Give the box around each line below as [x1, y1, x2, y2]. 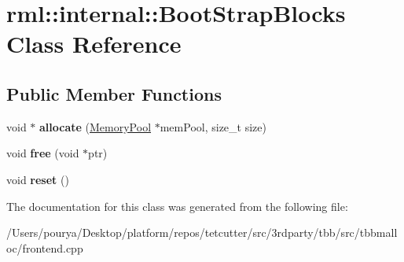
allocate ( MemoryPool [39, 118, 152, 135]
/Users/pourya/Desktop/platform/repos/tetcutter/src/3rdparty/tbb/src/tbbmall [6, 224, 398, 241]
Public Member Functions [6, 81, 222, 105]
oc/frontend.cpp [6, 239, 83, 256]
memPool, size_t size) [160, 118, 266, 135]
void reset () [6, 171, 69, 187]
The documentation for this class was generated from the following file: [6, 197, 348, 214]
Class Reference [6, 28, 182, 60]
